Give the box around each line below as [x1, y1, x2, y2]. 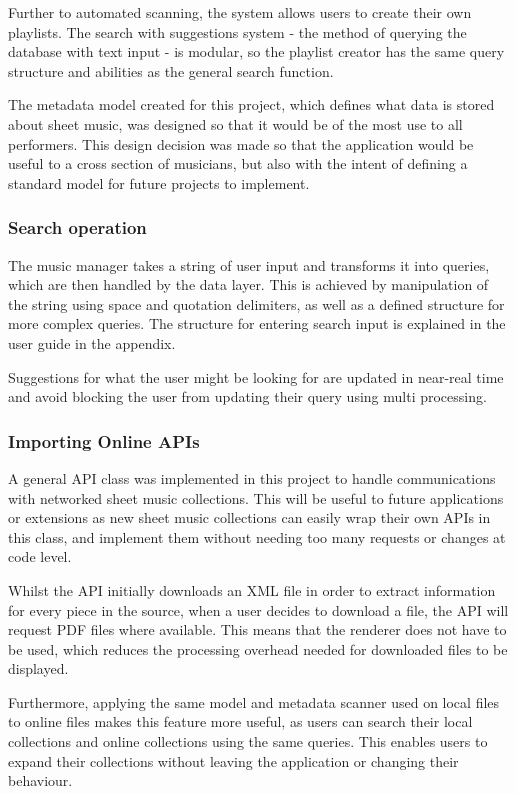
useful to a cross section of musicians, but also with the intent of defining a [8, 153, 468, 174]
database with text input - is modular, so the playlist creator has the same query [8, 41, 505, 62]
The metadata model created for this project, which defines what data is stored [8, 94, 495, 115]
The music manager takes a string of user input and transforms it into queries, [8, 254, 490, 275]
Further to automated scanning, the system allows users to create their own [8, 2, 472, 22]
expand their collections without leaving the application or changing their [8, 750, 459, 771]
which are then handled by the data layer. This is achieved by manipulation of [8, 274, 489, 295]
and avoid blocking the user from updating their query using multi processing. [8, 386, 487, 407]
